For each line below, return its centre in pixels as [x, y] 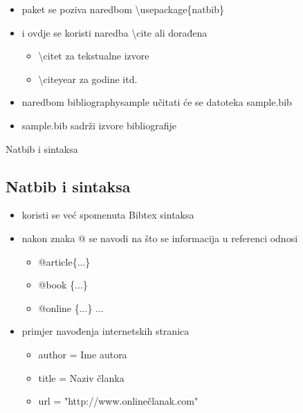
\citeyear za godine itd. [88, 79]
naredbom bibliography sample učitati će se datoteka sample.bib [157, 102]
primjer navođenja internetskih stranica [105, 331]
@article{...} [64, 261]
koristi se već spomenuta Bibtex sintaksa [108, 215]
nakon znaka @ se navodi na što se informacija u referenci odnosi [160, 238]
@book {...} [63, 285]
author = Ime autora [83, 354]
